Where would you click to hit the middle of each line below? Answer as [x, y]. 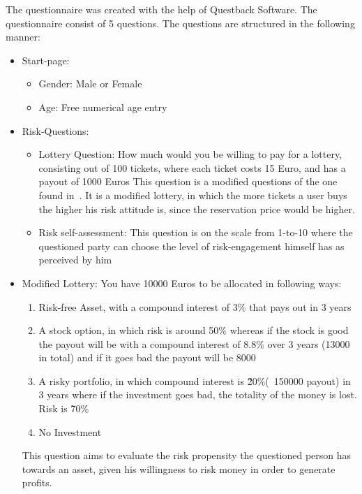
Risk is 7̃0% [64, 408]
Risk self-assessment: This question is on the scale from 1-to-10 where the [196, 232]
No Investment [70, 431]
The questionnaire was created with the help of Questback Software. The [161, 9]
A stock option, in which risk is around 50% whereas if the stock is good [194, 330]
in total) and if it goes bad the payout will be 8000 [147, 357]
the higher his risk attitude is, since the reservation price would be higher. [197, 209]
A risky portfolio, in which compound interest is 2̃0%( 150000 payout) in [195, 380]
